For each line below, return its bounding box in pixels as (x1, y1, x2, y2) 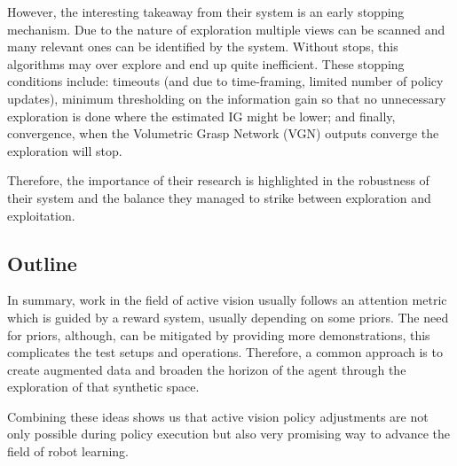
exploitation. (7, 206, 75, 224)
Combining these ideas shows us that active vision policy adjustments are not (7, 407, 429, 425)
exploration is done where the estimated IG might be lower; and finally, (7, 106, 396, 125)
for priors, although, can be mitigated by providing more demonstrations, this (7, 325, 430, 344)
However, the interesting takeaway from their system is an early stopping (7, 3, 405, 20)
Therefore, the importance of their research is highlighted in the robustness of (7, 171, 429, 190)
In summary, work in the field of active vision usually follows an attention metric (7, 291, 447, 309)
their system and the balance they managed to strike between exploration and (7, 188, 431, 206)
